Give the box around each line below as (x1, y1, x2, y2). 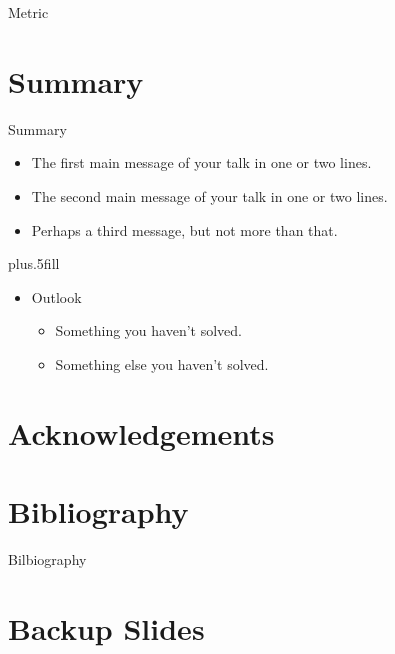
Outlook (31, 286, 82, 307)
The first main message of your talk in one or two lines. (31, 152, 372, 173)
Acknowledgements (8, 412, 275, 453)
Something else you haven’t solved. (55, 353, 269, 374)
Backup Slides (8, 607, 205, 648)
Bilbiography (8, 548, 87, 569)
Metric (8, 2, 49, 22)
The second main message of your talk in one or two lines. (31, 185, 388, 206)
